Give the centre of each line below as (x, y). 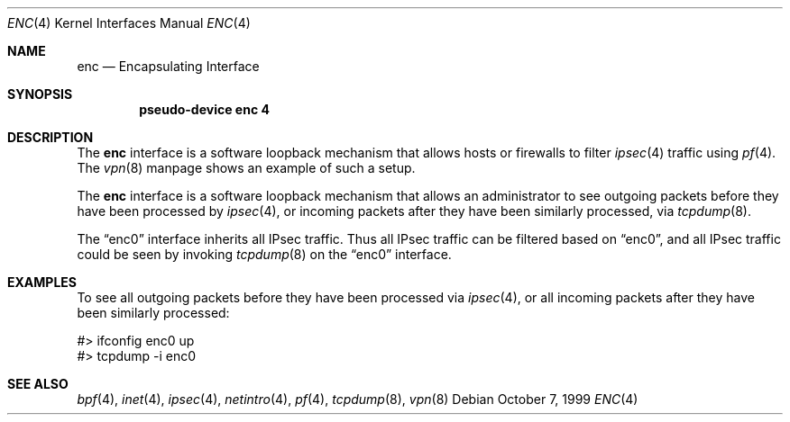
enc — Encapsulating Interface (168, 66)
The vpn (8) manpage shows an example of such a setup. (246, 168)
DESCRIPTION (51, 137)
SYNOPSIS (40, 94)
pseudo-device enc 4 (204, 109)
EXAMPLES (42, 282)
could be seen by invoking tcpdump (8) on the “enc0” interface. (264, 254)
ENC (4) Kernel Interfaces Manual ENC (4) (129, 23)
